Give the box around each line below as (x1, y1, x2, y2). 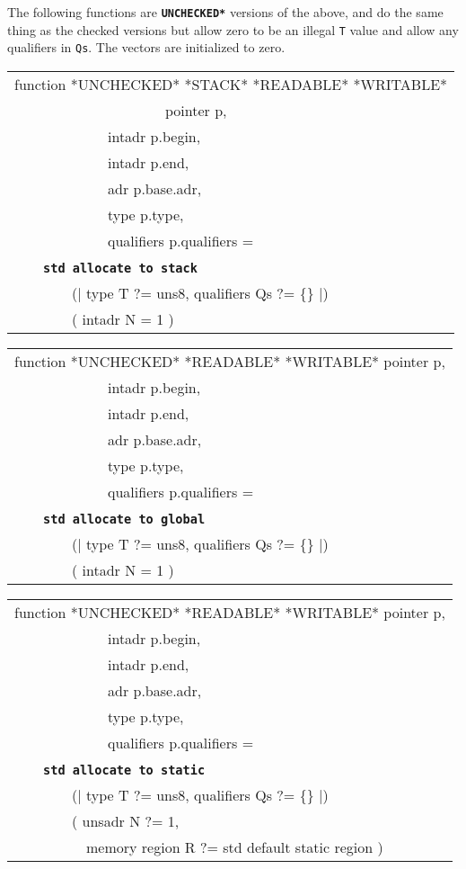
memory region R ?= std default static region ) (86, 836, 383, 857)
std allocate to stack (43, 260, 198, 275)
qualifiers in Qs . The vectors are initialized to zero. (7, 38, 286, 57)
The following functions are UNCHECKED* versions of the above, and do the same (7, 3, 444, 21)
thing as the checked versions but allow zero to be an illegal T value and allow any (7, 20, 459, 39)
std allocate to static (43, 762, 206, 777)
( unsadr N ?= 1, (72, 810, 180, 831)
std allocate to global (43, 511, 206, 526)
